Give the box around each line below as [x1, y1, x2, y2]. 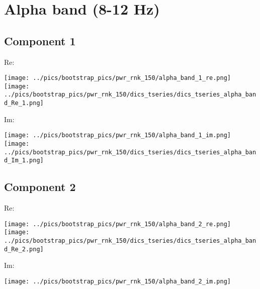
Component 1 [4, 33, 76, 48]
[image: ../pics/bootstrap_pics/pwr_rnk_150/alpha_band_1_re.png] [4, 74, 231, 82]
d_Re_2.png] [4, 245, 44, 253]
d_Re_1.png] [4, 100, 44, 107]
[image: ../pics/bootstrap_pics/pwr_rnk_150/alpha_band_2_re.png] [4, 220, 231, 228]
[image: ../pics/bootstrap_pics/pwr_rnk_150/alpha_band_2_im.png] [4, 278, 231, 285]
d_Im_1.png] [4, 157, 44, 164]
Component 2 [4, 179, 76, 195]
